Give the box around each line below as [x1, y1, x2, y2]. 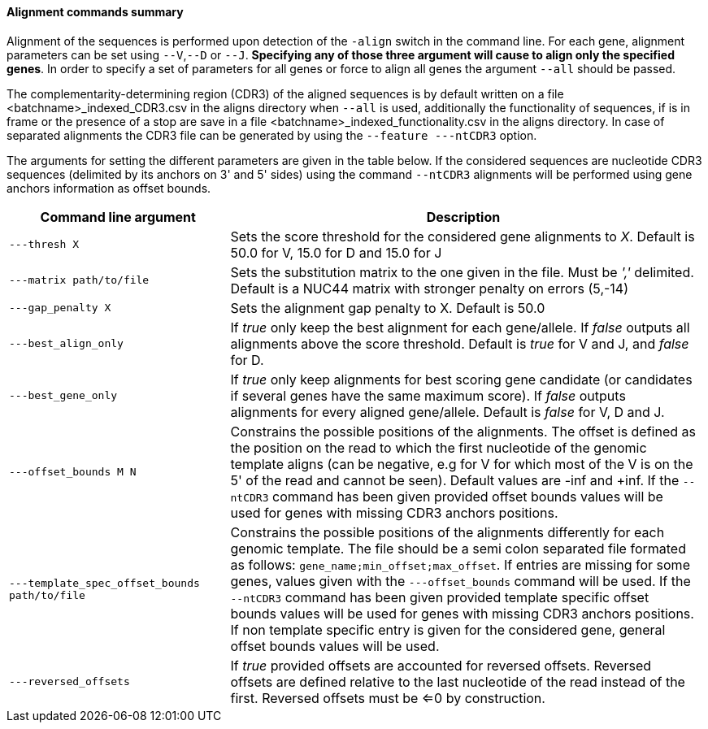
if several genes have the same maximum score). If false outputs [230, 387, 626, 404]
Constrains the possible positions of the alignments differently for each [230, 523, 665, 540]
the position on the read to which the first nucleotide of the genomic [230, 439, 647, 456]
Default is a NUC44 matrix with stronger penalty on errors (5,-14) [230, 280, 629, 297]
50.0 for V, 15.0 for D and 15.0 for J [230, 244, 442, 261]
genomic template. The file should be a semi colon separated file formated [230, 540, 686, 557]
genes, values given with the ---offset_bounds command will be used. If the [230, 572, 691, 589]
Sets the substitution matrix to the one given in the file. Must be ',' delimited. [230, 263, 694, 280]
